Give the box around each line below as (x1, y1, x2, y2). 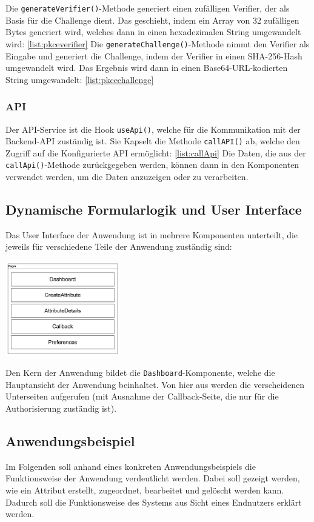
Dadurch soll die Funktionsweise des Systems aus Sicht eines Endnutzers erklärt (5, 495, 302, 508)
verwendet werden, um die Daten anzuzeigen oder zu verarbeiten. (5, 170, 249, 183)
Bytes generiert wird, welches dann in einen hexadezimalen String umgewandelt (5, 25, 301, 38)
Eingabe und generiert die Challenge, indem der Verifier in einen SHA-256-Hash (5, 49, 302, 62)
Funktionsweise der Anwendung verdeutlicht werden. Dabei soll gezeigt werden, (5, 472, 300, 484)
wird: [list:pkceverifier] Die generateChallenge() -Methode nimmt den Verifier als (5, 37, 310, 50)
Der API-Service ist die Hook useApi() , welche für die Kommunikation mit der (5, 122, 301, 135)
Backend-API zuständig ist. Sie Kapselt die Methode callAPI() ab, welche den (5, 135, 300, 147)
